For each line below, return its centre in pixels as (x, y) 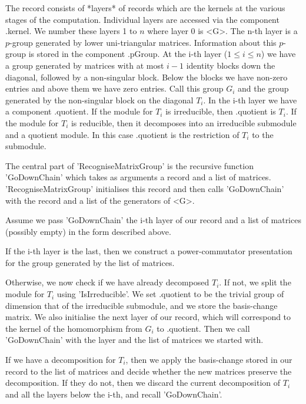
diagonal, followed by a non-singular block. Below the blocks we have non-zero (147, 77)
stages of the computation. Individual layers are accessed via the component (142, 19)
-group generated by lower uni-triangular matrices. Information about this (143, 42)
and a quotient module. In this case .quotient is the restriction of (122, 134)
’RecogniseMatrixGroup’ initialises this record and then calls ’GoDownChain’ (145, 188)
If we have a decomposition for (61, 360)
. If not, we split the (255, 282)
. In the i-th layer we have (250, 100)
